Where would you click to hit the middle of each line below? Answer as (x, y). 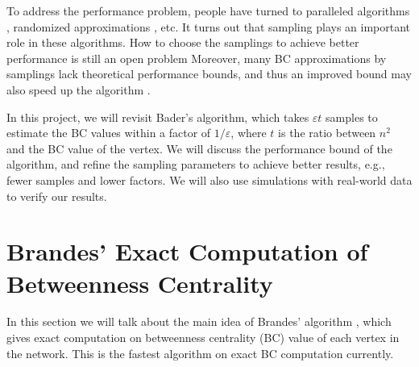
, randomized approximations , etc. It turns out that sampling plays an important (209, 26)
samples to (352, 117)
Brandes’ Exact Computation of (187, 251)
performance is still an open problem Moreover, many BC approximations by (197, 58)
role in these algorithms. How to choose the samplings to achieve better (183, 42)
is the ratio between (327, 133)
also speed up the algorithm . (79, 89)
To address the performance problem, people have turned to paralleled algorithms (208, 10)
